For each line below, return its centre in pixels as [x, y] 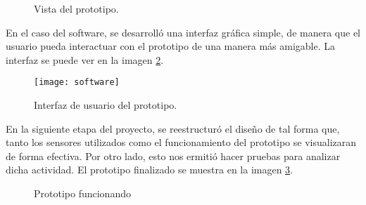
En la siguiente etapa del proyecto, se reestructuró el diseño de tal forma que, [173, 128]
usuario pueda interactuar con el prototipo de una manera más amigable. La [171, 46]
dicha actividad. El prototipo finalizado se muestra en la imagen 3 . [150, 170]
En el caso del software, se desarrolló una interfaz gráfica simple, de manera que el [183, 32]
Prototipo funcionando [82, 193]
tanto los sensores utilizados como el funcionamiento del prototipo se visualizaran [181, 142]
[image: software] [77, 82]
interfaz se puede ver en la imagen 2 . [85, 59]
